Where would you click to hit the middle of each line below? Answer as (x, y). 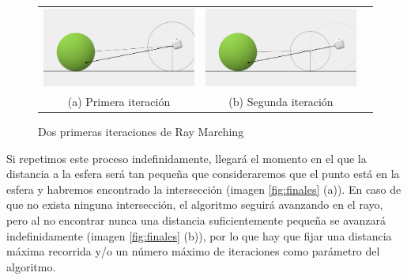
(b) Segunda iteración (281, 101)
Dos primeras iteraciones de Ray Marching (141, 131)
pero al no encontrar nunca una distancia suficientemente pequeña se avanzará (196, 219)
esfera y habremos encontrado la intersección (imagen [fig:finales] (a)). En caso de (204, 189)
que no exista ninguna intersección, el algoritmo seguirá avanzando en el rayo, (195, 204)
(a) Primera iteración (119, 101)
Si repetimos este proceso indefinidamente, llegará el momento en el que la (187, 158)
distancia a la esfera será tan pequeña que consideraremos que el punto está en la (203, 174)
